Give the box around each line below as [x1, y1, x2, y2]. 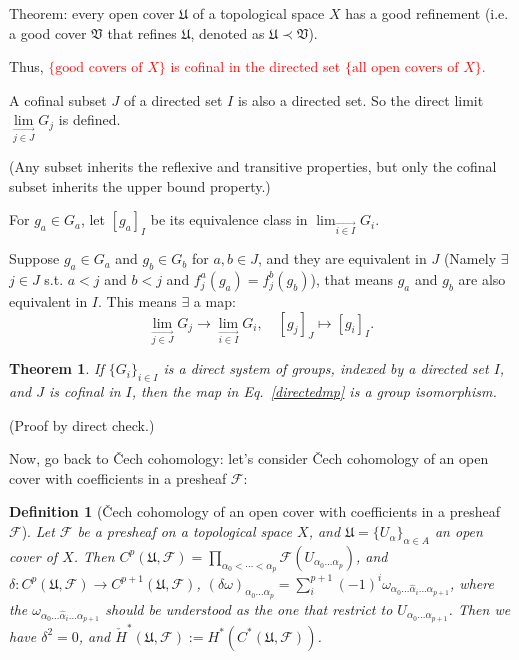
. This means [98, 290, 177, 311]
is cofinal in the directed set [170, 56, 341, 77]
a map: [193, 290, 236, 311]
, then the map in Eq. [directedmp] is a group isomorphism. [131, 381, 497, 402]
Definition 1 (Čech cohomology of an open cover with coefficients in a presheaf [9, 501, 500, 522]
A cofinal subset [9, 89, 107, 110]
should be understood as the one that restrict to [105, 598, 393, 619]
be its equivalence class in [150, 209, 308, 230]
